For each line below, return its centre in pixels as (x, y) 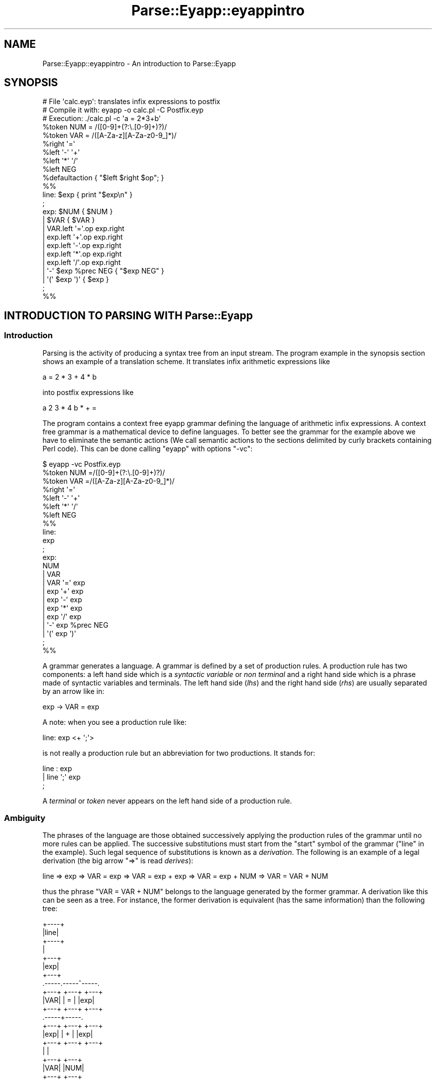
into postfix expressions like (88, 392)
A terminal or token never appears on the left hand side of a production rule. (167, 801)
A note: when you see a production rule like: (114, 722)
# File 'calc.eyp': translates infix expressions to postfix (131, 102)
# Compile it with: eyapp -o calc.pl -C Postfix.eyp (123, 110)
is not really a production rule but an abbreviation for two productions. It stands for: (179, 753)
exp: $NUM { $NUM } (78, 212)
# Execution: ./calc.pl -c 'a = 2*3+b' (102, 119)
